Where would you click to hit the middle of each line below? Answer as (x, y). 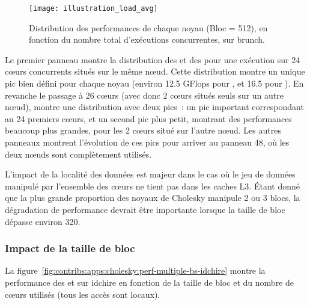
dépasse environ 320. (43, 221)
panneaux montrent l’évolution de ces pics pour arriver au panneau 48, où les (147, 142)
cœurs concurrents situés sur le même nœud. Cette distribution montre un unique (155, 71)
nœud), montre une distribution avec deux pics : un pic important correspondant (154, 107)
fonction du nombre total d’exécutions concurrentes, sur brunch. (147, 39)
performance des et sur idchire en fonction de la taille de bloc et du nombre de (149, 282)
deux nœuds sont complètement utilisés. (78, 154)
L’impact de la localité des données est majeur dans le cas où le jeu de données (150, 174)
